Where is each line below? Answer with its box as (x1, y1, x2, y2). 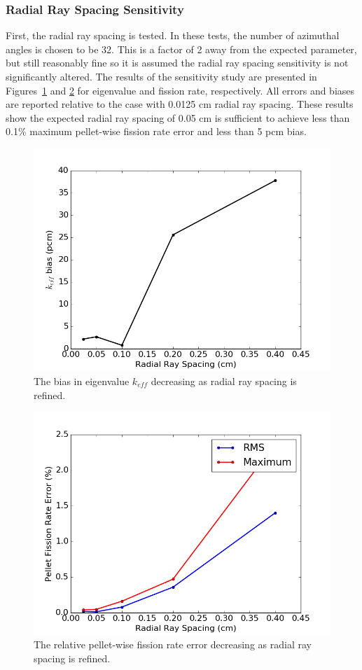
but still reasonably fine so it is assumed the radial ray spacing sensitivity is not (6, 55, 349, 70)
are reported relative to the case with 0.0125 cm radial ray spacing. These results (6, 97, 354, 111)
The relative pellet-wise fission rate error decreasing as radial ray (34, 637, 312, 652)
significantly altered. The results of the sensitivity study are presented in (6, 69, 317, 83)
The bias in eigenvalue (34, 373, 130, 388)
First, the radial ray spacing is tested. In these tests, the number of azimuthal (6, 28, 340, 43)
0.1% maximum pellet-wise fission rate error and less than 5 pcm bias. (6, 124, 307, 139)
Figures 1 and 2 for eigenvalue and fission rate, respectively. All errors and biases (6, 83, 355, 97)
